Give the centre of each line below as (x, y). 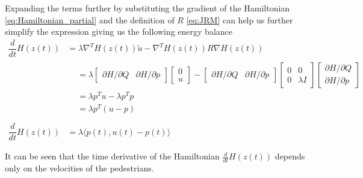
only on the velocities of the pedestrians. (79, 168)
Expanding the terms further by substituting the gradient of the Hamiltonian (147, 8)
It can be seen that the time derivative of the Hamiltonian (112, 156)
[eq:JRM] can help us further (240, 19)
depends (290, 156)
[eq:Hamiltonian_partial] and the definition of (90, 19)
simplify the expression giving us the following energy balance (119, 31)
